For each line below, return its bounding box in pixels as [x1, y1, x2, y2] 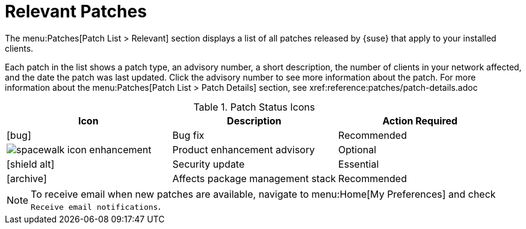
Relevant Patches [5, 1, 147, 22]
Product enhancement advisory [172, 143, 315, 156]
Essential [338, 157, 379, 170]
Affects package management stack [172, 172, 336, 185]
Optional [338, 143, 377, 156]
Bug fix [172, 129, 205, 141]
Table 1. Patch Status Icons [193, 100, 315, 113]
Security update [172, 157, 245, 170]
